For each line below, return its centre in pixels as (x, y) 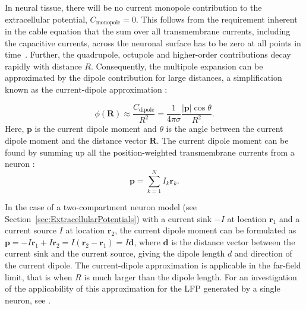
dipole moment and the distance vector (76, 140)
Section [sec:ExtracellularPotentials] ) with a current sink (108, 218)
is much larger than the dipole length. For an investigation (190, 276)
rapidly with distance (43, 66)
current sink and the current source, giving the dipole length (115, 253)
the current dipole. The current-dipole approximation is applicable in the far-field (153, 265)
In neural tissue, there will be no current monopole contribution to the (133, 7)
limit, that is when (39, 276)
